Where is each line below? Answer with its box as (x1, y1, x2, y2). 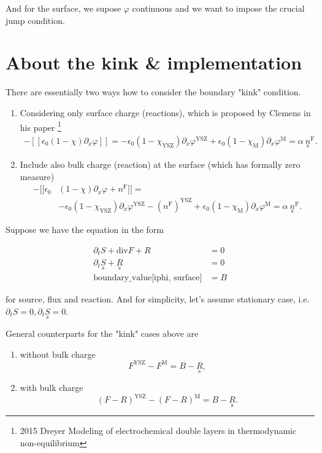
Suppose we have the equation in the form (6, 223, 164, 236)
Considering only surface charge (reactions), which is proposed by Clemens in (20, 106, 311, 119)
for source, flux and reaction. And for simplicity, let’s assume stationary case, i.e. (6, 293, 310, 305)
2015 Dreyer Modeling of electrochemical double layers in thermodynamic (20, 424, 297, 437)
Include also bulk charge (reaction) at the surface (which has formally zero (20, 158, 301, 170)
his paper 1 (20, 119, 61, 133)
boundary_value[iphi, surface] (93, 274, 202, 283)
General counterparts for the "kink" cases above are (6, 327, 199, 340)
